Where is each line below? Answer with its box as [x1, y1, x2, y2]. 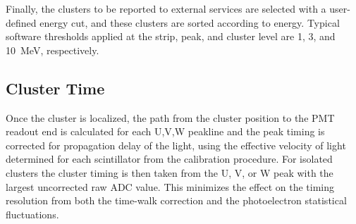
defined [6, 15, 37, 30]
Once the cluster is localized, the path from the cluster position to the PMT [6, 110, 335, 125]
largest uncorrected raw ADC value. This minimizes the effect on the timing [6, 179, 335, 194]
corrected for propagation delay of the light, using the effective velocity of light [6, 137, 346, 152]
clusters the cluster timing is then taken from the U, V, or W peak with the [6, 165, 333, 180]
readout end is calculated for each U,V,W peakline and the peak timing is [6, 124, 325, 139]
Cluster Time [6, 77, 105, 99]
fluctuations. [6, 206, 59, 221]
